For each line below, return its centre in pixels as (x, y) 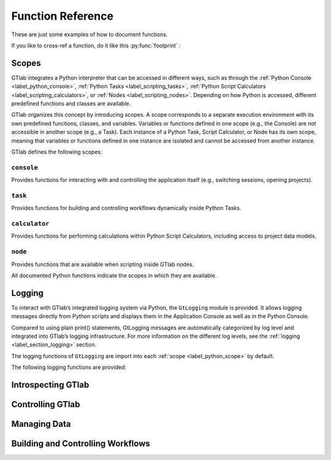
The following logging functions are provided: (69, 367)
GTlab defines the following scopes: (57, 152)
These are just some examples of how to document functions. (89, 34)
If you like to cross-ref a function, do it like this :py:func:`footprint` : (96, 45)
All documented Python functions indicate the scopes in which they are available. (114, 275)
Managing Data (41, 424)
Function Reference (62, 16)
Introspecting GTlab (50, 385)
